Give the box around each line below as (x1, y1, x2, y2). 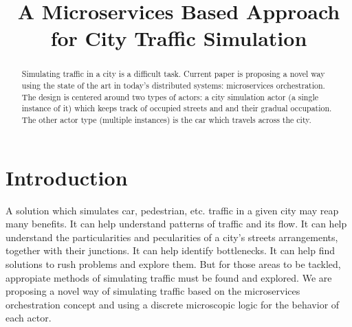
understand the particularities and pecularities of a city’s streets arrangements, (5, 229, 338, 244)
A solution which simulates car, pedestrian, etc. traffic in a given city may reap (5, 203, 339, 217)
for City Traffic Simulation (50, 24, 307, 52)
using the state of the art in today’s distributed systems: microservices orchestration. (21, 80, 325, 91)
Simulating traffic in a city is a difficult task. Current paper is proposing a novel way (21, 68, 325, 80)
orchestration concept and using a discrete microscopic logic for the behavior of (5, 297, 340, 311)
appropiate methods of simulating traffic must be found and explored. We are (5, 270, 332, 284)
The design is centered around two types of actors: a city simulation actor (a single (21, 91, 318, 102)
